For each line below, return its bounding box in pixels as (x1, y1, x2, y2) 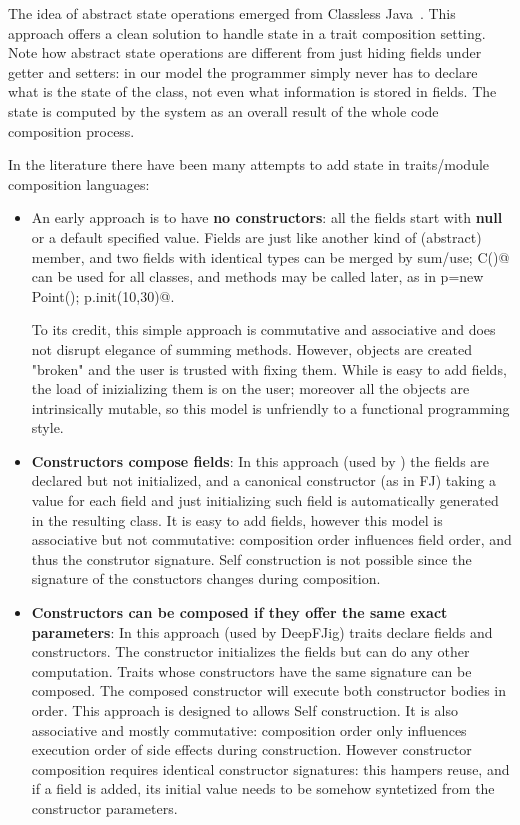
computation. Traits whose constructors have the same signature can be (31, 660, 472, 681)
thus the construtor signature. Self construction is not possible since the (31, 548, 472, 569)
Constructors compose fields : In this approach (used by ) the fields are (31, 450, 490, 471)
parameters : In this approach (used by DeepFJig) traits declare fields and (31, 621, 493, 642)
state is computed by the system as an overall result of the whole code (8, 100, 439, 121)
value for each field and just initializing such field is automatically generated (31, 490, 499, 511)
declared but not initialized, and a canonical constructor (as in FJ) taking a (31, 470, 497, 491)
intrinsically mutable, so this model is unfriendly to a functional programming (31, 397, 510, 418)
